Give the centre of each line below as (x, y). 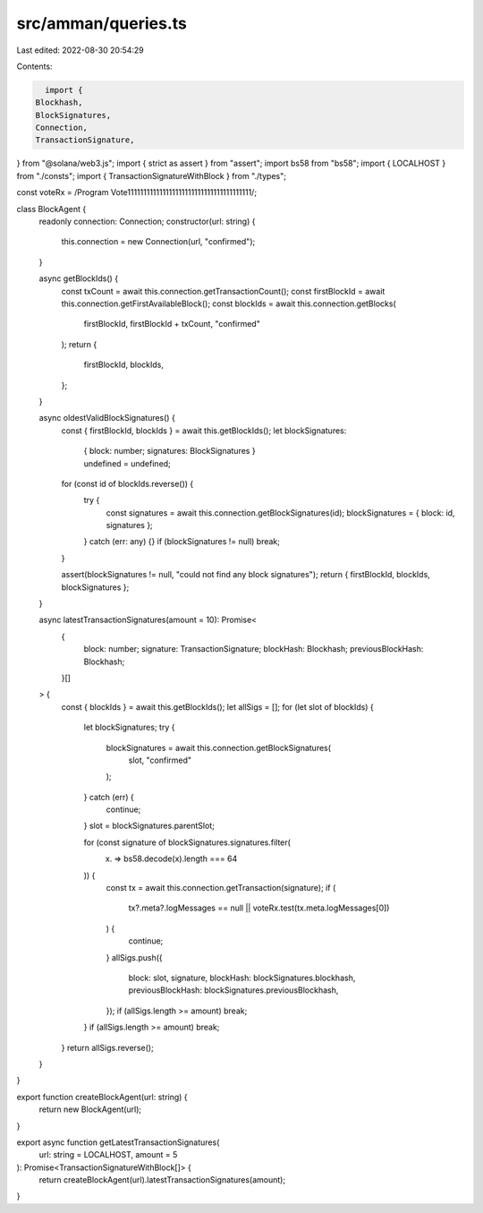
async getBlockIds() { (79, 278)
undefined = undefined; (127, 463)
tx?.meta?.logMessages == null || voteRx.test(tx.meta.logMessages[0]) (259, 908)
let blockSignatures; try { (129, 727)
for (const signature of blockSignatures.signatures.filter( (187, 842)
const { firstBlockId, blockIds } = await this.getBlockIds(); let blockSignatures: (204, 431)
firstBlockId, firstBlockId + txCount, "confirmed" (172, 324)
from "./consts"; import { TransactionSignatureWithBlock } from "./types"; (151, 175)
